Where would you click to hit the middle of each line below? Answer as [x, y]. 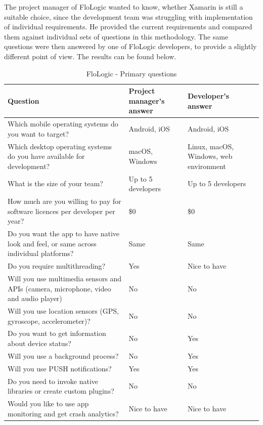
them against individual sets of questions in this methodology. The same [116, 36]
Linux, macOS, [211, 146]
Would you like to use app [48, 403]
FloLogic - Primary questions [131, 73]
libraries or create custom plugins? [61, 391]
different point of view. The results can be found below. [90, 56]
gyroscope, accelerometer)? [49, 321]
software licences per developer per [61, 211]
